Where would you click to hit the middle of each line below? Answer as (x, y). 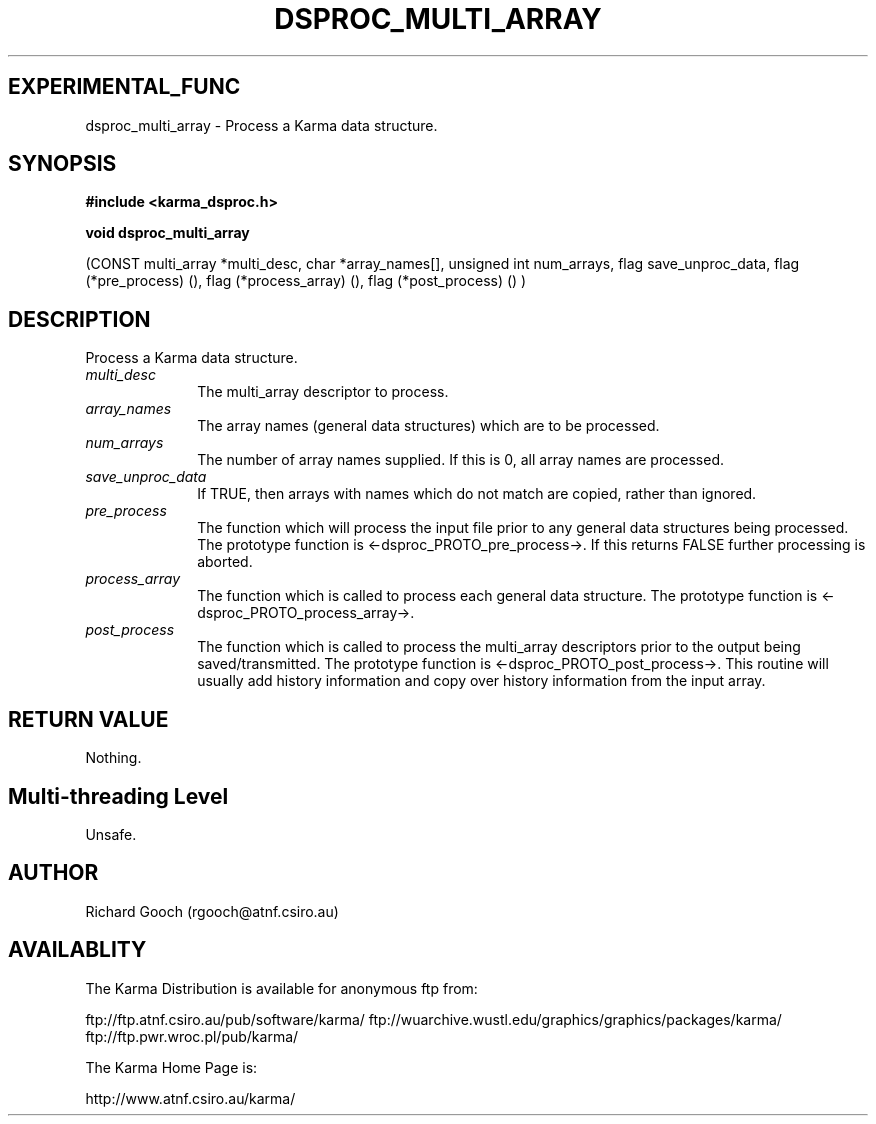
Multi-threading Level (118, 796)
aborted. (225, 562)
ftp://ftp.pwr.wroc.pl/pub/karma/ (192, 1036)
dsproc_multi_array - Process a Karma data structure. (261, 125)
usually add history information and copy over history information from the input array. (481, 681)
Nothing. (113, 758)
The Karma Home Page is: (171, 1067)
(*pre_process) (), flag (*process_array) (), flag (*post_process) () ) (306, 281)
